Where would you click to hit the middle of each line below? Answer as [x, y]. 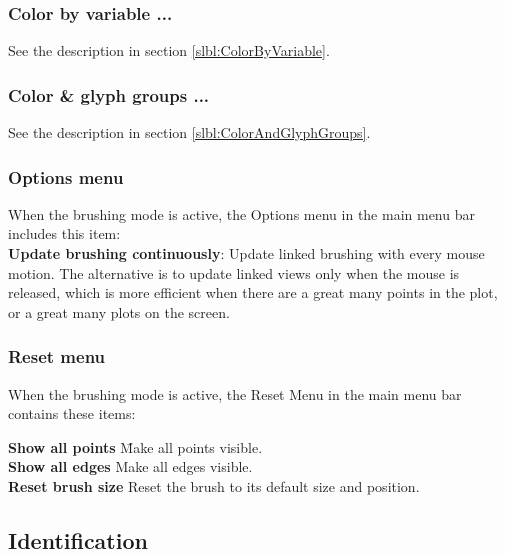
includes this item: [64, 233]
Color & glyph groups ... [109, 94]
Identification [78, 539]
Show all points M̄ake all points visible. [135, 446]
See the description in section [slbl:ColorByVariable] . [169, 50]
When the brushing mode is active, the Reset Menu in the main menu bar [235, 393]
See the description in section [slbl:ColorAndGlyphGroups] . [189, 132]
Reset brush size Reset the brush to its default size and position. [214, 486]
